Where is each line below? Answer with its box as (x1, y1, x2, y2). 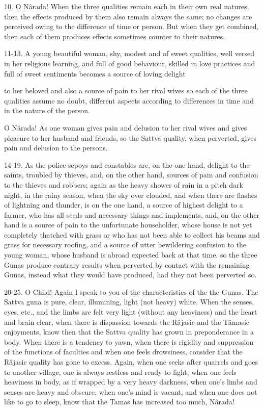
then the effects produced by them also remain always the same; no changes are (4, 11, 252, 21)
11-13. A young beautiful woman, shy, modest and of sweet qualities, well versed (4, 48, 254, 59)
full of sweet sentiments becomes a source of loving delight (4, 68, 186, 79)
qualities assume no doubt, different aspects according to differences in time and (4, 95, 254, 106)
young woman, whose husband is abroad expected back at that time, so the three (4, 249, 257, 260)
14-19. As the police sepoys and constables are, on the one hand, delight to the (4, 159, 250, 170)
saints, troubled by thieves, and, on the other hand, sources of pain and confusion (4, 169, 258, 180)
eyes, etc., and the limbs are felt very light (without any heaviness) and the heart (4, 306, 257, 317)
